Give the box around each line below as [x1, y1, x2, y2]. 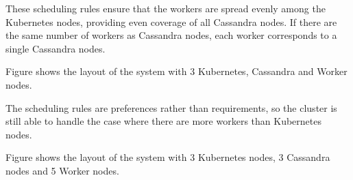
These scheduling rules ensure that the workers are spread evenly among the [5, 1, 326, 15]
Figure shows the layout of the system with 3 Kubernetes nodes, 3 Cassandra [5, 150, 330, 164]
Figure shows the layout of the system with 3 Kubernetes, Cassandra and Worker [5, 64, 348, 78]
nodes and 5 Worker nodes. [5, 163, 119, 177]
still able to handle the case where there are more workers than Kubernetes [5, 114, 321, 128]
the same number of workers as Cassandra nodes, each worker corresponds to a [5, 28, 337, 42]
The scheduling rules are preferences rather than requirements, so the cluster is [5, 100, 337, 115]
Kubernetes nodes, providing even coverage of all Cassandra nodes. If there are [5, 14, 337, 29]
